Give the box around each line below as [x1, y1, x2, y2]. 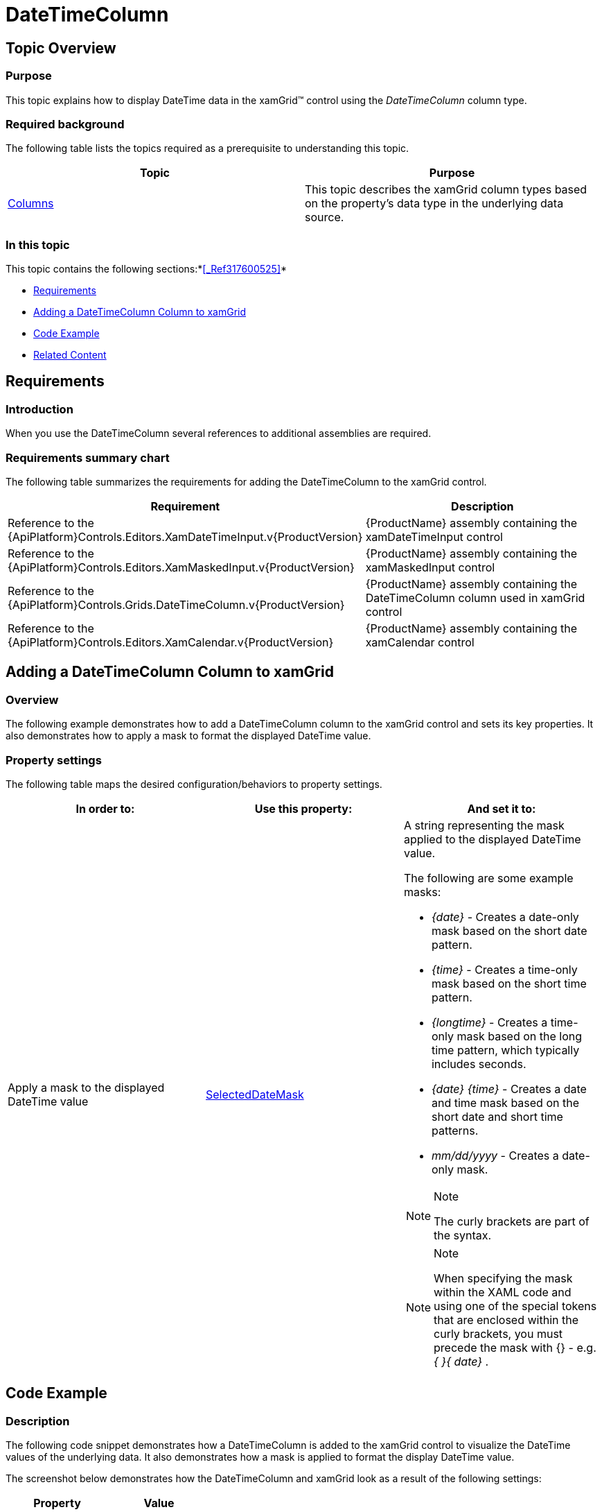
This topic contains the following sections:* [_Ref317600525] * [6, 263, 287, 275]
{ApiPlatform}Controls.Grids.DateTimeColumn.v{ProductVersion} [8, 598, 345, 612]
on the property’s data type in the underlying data [305, 196, 564, 211]
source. [305, 210, 344, 225]
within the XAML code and [434, 1285, 572, 1299]
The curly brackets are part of [434, 1214, 590, 1228]
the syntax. [434, 1228, 492, 1242]
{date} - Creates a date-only [431, 909, 579, 924]
